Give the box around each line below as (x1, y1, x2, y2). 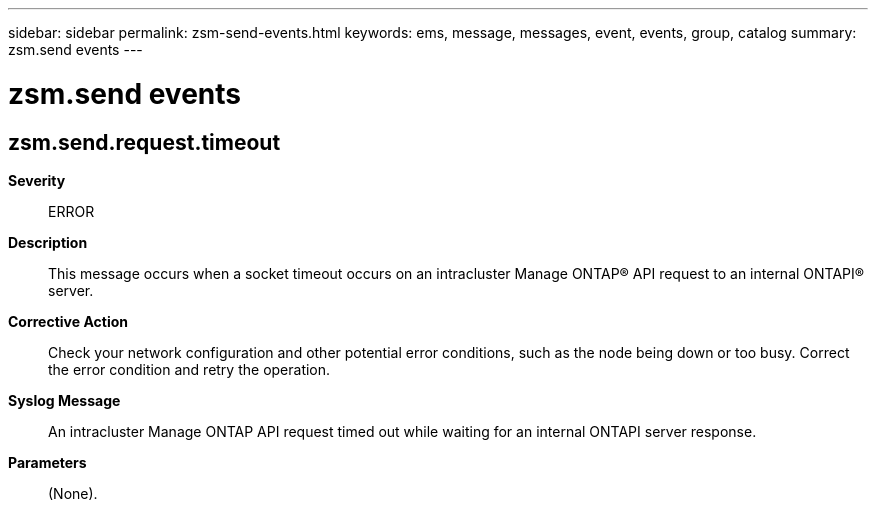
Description (8, 233, 88, 251)
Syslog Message (8, 391, 121, 409)
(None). (48, 484, 98, 502)
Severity (8, 171, 66, 189)
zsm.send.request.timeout (8, 129, 281, 155)
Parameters (8, 453, 87, 471)
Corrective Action (8, 312, 128, 330)
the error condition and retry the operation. (48, 360, 331, 378)
